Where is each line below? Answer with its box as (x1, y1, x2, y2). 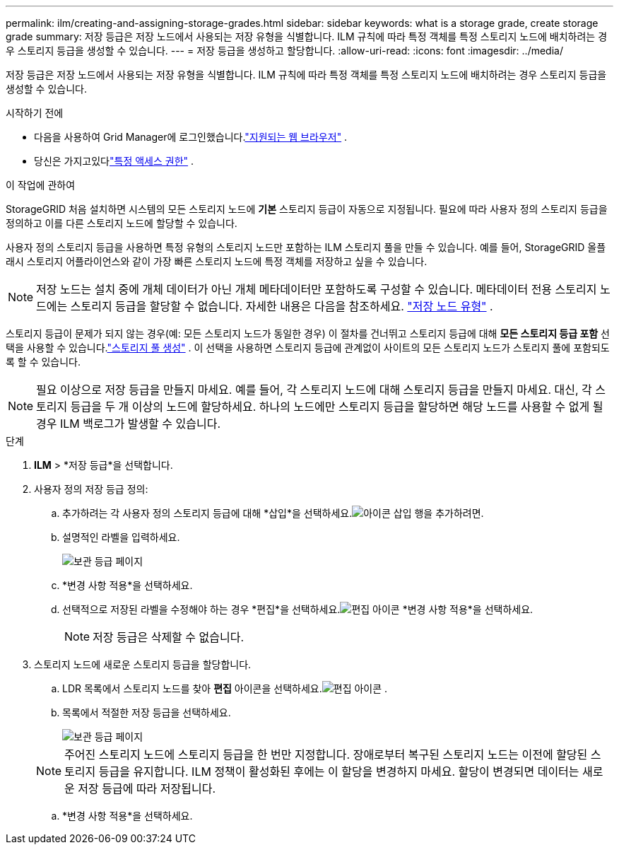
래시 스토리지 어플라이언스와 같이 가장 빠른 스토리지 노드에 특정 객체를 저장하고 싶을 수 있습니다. (6, 255, 428, 267)
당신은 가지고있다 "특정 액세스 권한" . (34, 155, 194, 167)
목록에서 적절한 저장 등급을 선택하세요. (62, 706, 231, 718)
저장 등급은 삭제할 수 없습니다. (93, 630, 244, 644)
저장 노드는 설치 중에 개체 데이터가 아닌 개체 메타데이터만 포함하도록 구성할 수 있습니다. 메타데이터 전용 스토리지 (36, 282, 597, 296)
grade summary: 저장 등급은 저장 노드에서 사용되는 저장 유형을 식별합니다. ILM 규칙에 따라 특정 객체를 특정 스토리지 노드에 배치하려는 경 (6, 30, 608, 42)
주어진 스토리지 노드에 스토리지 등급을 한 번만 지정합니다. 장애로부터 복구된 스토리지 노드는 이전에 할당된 (64, 747, 588, 762)
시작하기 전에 (6, 107, 64, 119)
